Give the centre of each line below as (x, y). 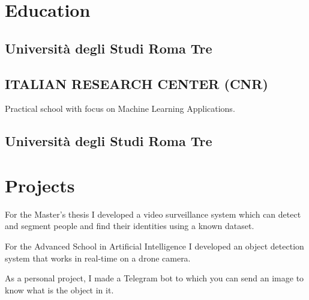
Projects (40, 185)
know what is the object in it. (59, 289)
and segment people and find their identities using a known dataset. (130, 226)
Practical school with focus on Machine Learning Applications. (120, 109)
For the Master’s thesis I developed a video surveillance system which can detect (153, 214)
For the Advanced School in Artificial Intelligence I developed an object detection (154, 246)
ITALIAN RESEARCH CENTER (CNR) (136, 83)
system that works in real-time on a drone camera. (98, 258)
